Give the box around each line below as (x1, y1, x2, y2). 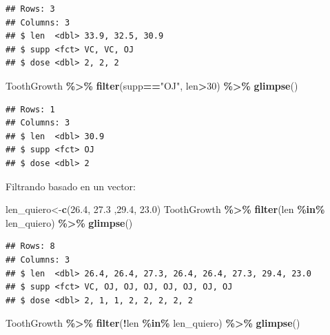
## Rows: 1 (6, 104, 55, 114)
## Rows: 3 (6, 4, 55, 14)
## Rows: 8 (6, 241, 55, 252)
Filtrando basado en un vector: (6, 179, 136, 193)
